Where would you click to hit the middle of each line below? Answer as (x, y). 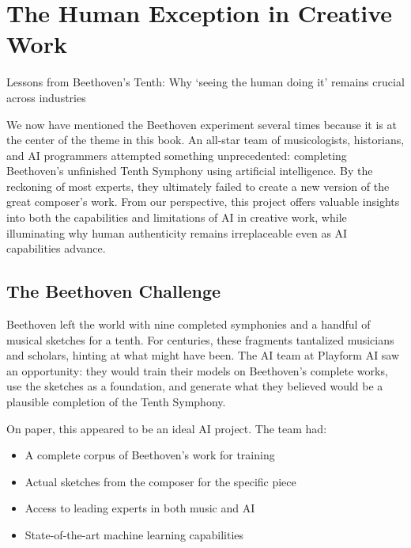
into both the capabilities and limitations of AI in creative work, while (177, 217)
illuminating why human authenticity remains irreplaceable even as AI (177, 232)
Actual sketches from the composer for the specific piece (160, 481)
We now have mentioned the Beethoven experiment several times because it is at (202, 124)
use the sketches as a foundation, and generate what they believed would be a (195, 386)
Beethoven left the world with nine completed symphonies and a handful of (189, 324)
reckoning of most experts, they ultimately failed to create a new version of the (198, 186)
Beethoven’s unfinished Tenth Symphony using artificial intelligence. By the (190, 171)
